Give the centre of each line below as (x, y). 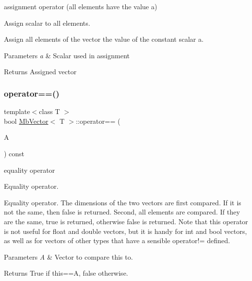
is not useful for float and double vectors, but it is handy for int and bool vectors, (126, 231)
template (17, 111)
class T (50, 111)
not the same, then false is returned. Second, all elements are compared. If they (122, 212)
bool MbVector (26, 121)
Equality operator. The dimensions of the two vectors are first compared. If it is (123, 202)
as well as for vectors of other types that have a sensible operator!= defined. (117, 240)
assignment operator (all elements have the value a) (81, 6)
